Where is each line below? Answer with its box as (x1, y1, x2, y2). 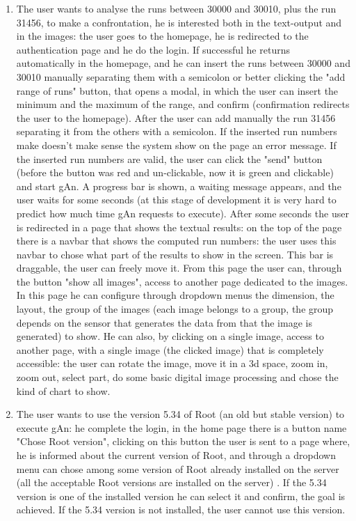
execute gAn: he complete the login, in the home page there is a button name (16, 420, 347, 435)
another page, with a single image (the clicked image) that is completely (16, 342, 324, 357)
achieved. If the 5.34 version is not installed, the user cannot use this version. (16, 502, 346, 517)
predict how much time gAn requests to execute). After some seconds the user (16, 205, 349, 220)
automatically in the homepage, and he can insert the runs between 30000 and (16, 56, 350, 70)
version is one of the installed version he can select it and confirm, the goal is (16, 488, 346, 503)
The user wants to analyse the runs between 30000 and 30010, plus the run (16, 1, 337, 15)
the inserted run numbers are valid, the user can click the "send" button (16, 151, 323, 166)
